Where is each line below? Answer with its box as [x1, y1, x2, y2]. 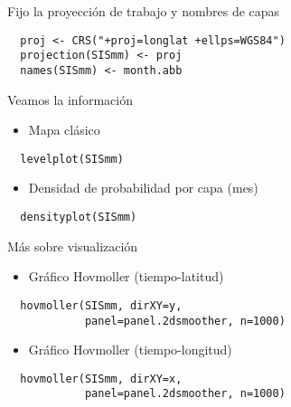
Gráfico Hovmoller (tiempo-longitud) [28, 340, 232, 359]
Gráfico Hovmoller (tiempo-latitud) [28, 267, 224, 286]
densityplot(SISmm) [20, 211, 137, 223]
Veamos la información [7, 90, 133, 109]
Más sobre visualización [7, 236, 138, 255]
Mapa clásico [28, 120, 100, 139]
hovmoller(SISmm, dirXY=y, [20, 298, 183, 312]
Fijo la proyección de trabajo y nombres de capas [7, 2, 280, 20]
